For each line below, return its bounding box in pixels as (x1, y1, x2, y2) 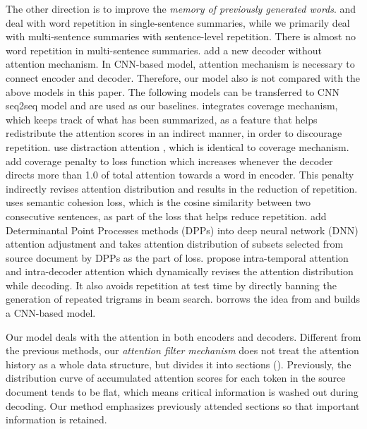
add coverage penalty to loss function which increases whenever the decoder (6, 153, 333, 168)
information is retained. (6, 412, 107, 427)
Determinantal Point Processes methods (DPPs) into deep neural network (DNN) (6, 222, 359, 237)
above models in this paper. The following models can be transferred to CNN (6, 84, 339, 99)
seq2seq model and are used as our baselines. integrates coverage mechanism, (6, 98, 338, 113)
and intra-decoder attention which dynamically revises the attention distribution (6, 264, 354, 279)
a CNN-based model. (6, 306, 96, 320)
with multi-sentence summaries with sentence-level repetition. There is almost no (6, 29, 356, 44)
